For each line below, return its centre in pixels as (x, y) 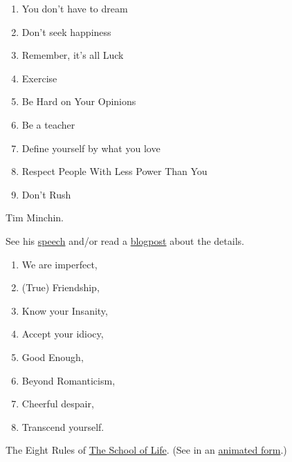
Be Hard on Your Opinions (79, 101)
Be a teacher (48, 124)
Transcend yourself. (63, 426)
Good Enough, (53, 357)
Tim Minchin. (35, 218)
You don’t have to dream (75, 8)
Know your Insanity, (65, 310)
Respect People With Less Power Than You (115, 171)
